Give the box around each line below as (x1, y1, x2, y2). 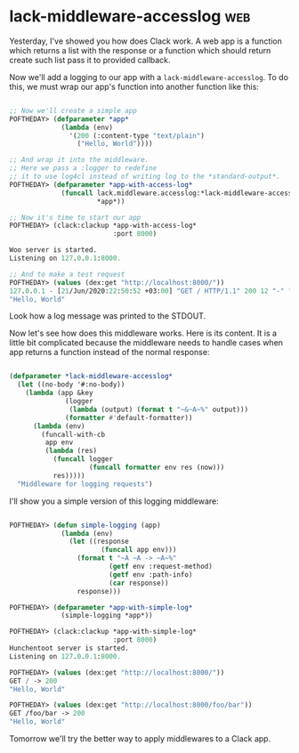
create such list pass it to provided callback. (9, 54, 171, 65)
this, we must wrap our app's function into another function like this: (9, 81, 260, 92)
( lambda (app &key (25, 389, 93, 398)
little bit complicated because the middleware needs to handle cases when (9, 337, 283, 348)
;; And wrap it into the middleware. (9, 156, 149, 165)
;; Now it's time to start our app (9, 213, 141, 222)
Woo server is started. (9, 246, 98, 255)
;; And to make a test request (9, 270, 125, 279)
